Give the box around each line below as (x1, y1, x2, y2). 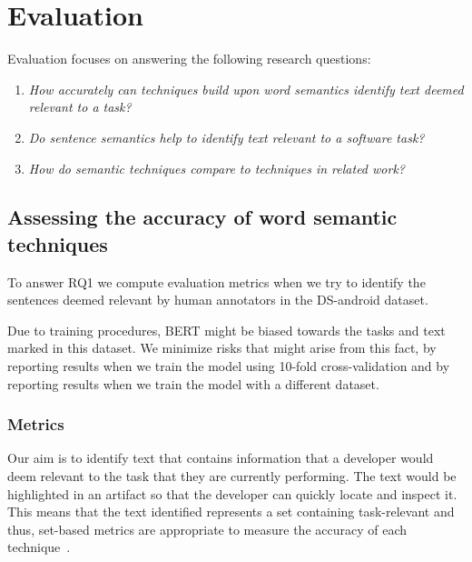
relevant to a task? (28, 97, 132, 116)
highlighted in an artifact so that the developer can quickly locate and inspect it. (7, 484, 457, 503)
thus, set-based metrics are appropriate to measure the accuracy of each (7, 519, 408, 538)
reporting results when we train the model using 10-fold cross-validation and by (7, 356, 450, 376)
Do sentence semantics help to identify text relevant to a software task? (28, 127, 425, 146)
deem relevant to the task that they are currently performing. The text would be (7, 467, 457, 486)
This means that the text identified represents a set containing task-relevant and (7, 502, 455, 521)
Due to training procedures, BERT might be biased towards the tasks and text (7, 320, 446, 339)
